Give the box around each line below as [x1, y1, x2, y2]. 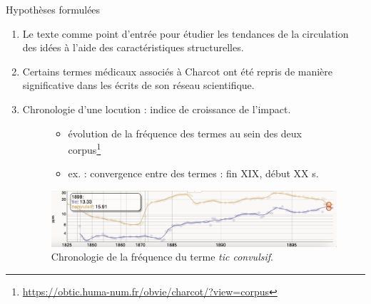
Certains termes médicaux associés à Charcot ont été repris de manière [22, 63, 333, 78]
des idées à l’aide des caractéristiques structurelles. [22, 40, 244, 55]
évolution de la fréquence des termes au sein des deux [68, 125, 302, 140]
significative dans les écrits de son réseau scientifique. [22, 78, 255, 93]
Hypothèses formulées [6, 2, 101, 16]
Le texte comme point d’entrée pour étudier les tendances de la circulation [22, 26, 349, 41]
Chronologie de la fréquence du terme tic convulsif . [51, 249, 273, 264]
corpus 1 [68, 140, 101, 157]
